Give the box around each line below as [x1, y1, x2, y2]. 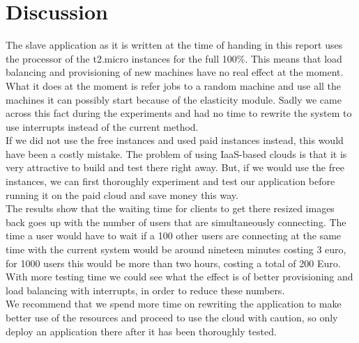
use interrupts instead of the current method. [6, 119, 199, 134]
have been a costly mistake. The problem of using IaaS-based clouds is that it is [6, 146, 347, 161]
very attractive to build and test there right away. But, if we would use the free [6, 160, 344, 175]
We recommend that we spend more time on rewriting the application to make [6, 296, 342, 311]
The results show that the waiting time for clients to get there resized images [6, 201, 335, 216]
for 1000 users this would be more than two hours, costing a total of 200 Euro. [6, 255, 341, 270]
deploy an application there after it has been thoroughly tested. [6, 324, 277, 338]
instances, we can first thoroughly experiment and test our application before [6, 174, 335, 189]
